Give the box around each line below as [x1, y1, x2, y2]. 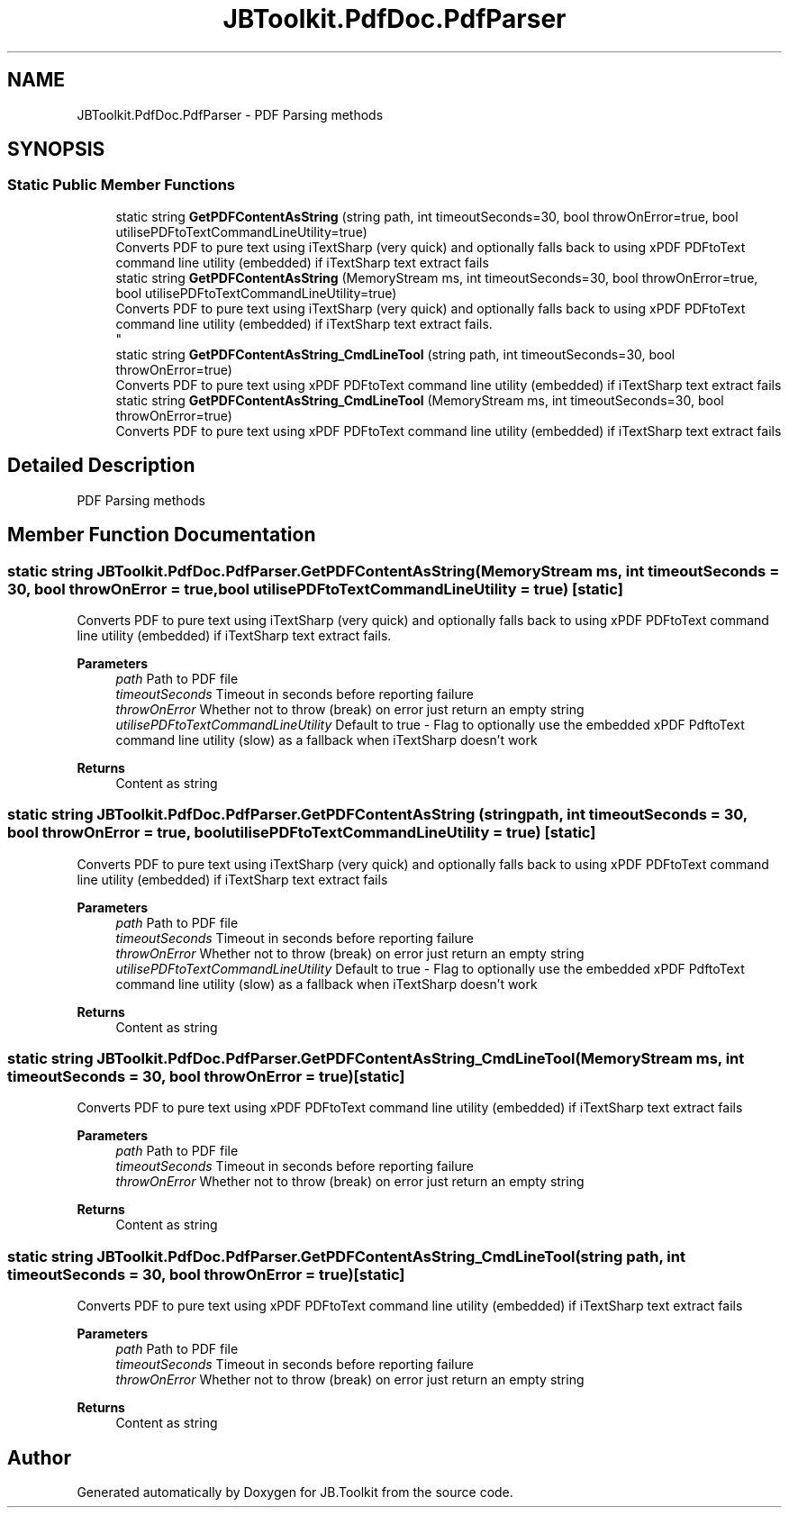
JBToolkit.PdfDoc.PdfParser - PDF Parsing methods [77, 106, 384, 122]
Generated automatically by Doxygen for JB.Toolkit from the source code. [77, 1483, 513, 1500]
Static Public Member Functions [7, 176, 236, 195]
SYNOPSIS [7, 138, 105, 161]
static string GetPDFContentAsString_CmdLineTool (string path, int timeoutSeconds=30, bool [115, 346, 676, 362]
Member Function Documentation [7, 523, 316, 547]
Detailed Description [7, 454, 195, 477]
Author [7, 1446, 71, 1469]
